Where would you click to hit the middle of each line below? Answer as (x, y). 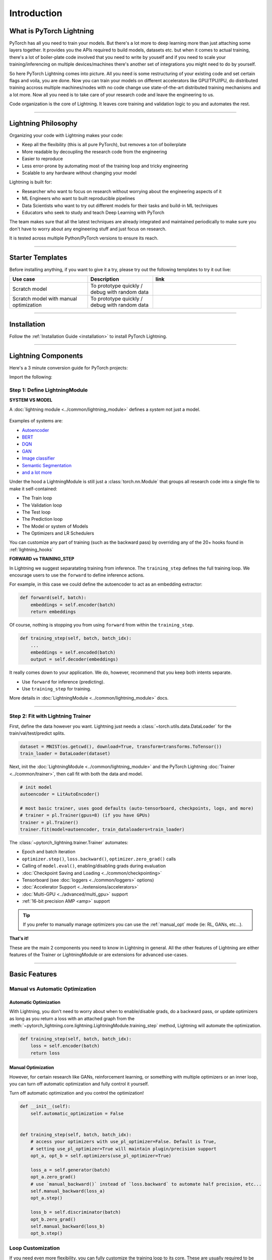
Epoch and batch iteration (49, 852)
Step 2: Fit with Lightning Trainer (50, 716)
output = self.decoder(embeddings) (74, 659)
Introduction (36, 13)
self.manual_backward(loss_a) (68, 1191)
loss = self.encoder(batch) (65, 1046)
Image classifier (38, 458)
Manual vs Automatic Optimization (53, 989)
